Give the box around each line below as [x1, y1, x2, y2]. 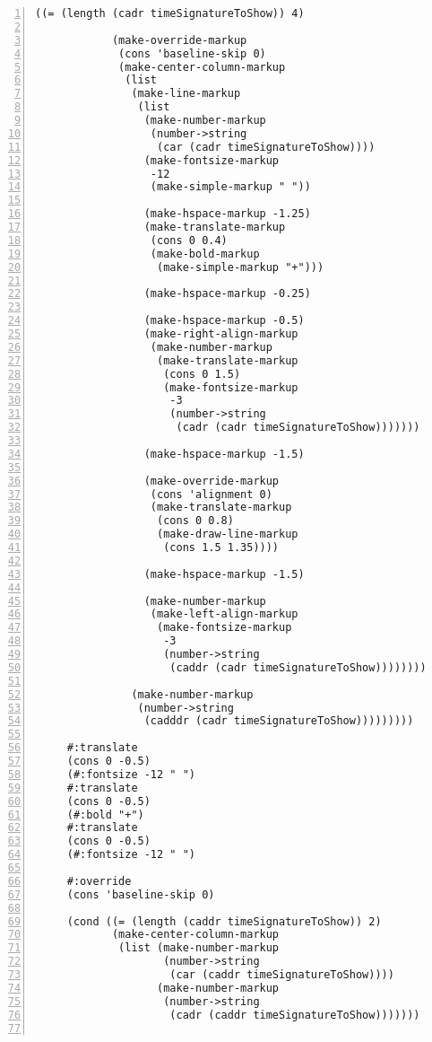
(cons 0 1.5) [163, 367, 241, 381]
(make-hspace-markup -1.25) [143, 207, 311, 221]
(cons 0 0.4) [150, 233, 228, 247]
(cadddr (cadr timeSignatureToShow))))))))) [143, 714, 414, 728]
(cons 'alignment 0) [150, 487, 272, 501]
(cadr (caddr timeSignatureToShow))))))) [169, 1008, 420, 1021]
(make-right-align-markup [143, 328, 298, 340]
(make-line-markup [131, 87, 241, 101]
